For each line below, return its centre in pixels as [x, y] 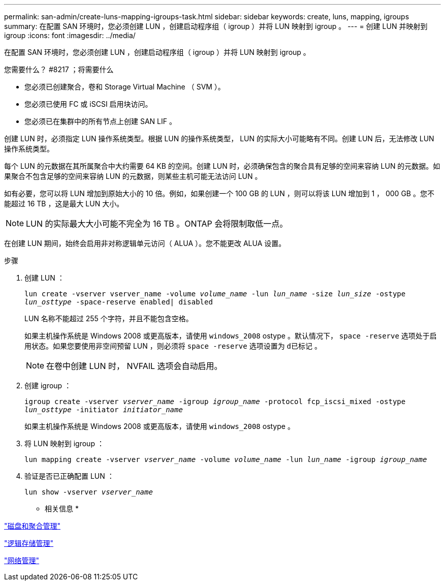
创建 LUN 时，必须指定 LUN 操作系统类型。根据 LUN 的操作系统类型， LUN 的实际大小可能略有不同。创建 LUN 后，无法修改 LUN [219, 138]
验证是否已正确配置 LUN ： [69, 476]
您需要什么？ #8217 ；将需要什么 [59, 69]
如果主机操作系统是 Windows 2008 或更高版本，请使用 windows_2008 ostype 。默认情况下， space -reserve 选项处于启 [231, 336]
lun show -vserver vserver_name [89, 492]
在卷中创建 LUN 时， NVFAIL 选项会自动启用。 [134, 366]
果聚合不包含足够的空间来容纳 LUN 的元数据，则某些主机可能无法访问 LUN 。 [133, 176]
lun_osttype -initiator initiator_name [104, 410]
